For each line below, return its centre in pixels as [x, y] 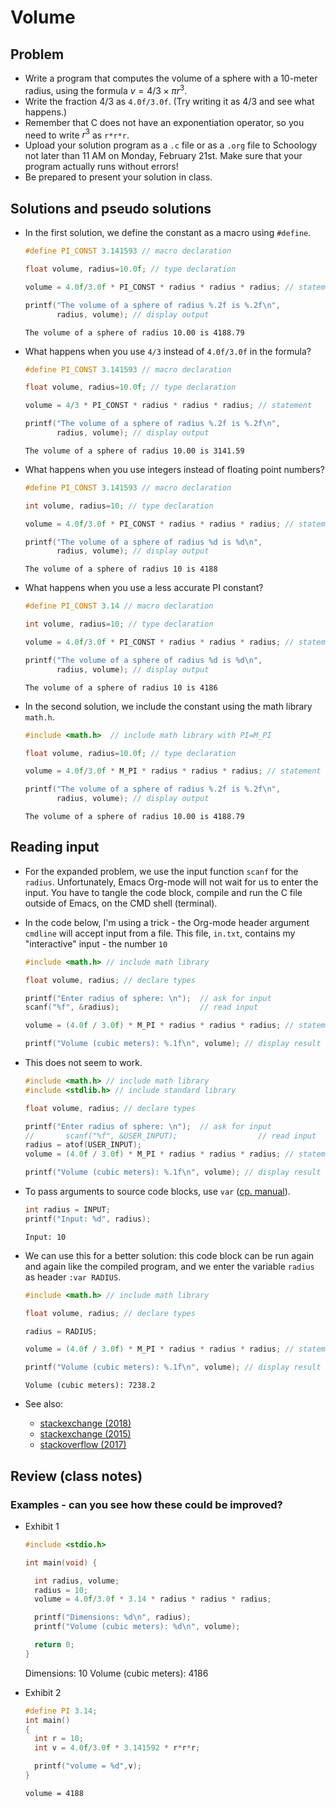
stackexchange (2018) [85, 1423]
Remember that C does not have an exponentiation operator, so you [164, 122]
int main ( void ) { [61, 1562]
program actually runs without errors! [101, 167]
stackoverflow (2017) [83, 1445]
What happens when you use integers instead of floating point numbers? [174, 469]
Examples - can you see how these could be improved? [146, 1504]
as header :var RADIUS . [73, 1277]
